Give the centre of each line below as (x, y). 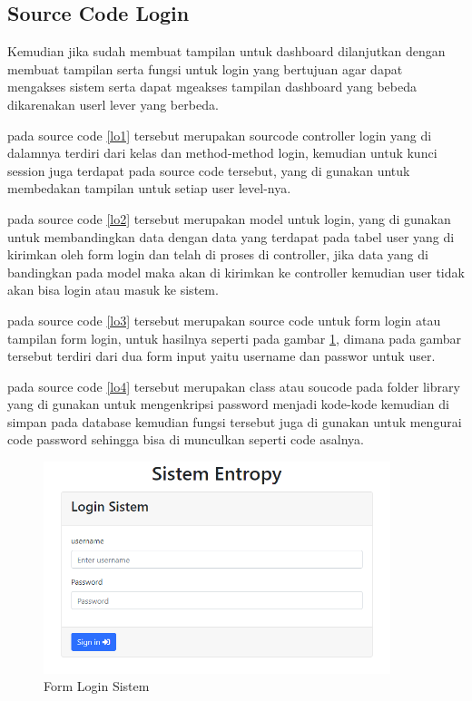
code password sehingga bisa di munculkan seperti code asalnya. (186, 439)
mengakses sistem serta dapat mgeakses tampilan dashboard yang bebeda (212, 87)
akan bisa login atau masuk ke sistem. (113, 290)
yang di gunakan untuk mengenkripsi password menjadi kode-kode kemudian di (228, 404)
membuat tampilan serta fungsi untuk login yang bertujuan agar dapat (205, 68)
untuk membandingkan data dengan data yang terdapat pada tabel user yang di (231, 236)
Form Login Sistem (97, 686)
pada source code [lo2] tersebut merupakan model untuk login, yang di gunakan (229, 218)
